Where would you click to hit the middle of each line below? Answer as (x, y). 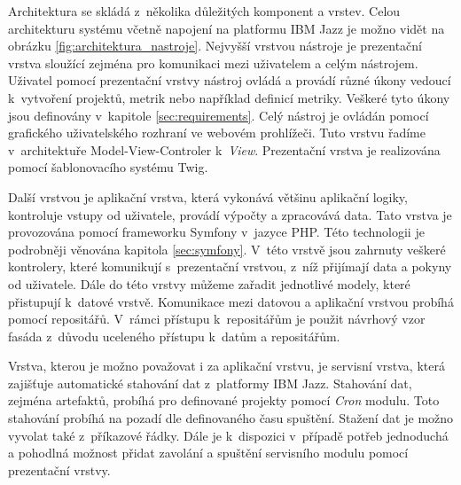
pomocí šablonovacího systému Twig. (108, 167)
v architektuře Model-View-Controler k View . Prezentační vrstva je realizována (224, 149)
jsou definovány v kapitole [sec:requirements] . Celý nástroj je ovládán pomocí (219, 115)
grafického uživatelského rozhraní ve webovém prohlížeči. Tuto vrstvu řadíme (217, 133)
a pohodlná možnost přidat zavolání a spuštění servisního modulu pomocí (208, 453)
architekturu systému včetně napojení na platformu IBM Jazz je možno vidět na (227, 28)
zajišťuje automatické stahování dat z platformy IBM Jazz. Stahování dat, (210, 383)
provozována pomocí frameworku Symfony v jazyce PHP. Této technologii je (216, 232)
